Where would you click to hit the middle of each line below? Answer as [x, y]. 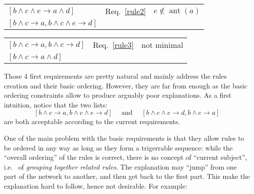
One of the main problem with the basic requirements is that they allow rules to [124, 138]
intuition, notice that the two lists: [56, 104]
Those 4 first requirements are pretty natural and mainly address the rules [116, 76]
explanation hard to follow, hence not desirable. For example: [96, 185]
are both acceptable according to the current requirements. [92, 121]
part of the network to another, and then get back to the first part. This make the [127, 176]
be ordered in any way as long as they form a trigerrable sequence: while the [118, 147]
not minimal [162, 45]
